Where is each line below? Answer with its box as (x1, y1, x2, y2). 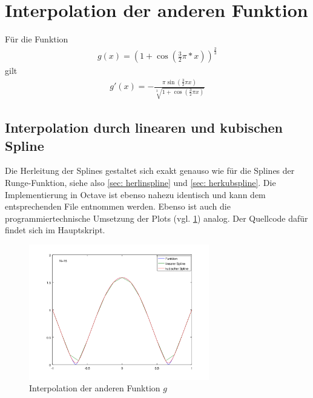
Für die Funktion (5, 33, 68, 45)
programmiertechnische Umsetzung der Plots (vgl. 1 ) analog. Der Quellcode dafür (5, 211, 308, 224)
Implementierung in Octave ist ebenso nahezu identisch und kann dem (5, 188, 266, 201)
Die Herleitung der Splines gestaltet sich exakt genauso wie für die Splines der (5, 164, 295, 177)
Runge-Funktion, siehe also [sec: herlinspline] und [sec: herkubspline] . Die (5, 176, 276, 188)
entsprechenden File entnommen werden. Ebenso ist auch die (5, 200, 231, 213)
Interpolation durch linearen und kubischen (5, 118, 283, 137)
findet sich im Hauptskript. (5, 224, 105, 236)
